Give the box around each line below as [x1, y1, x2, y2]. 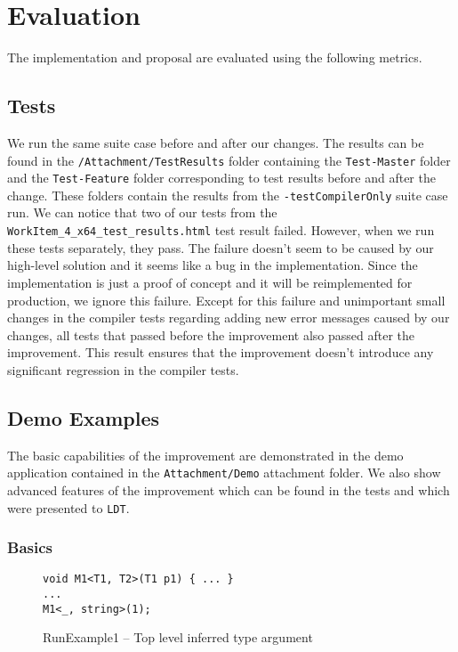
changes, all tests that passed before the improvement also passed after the [7, 325, 415, 344]
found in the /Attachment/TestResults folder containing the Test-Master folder [7, 151, 451, 169]
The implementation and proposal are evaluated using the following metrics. [7, 48, 422, 67]
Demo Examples [7, 403, 160, 431]
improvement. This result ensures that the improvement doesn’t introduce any [7, 343, 434, 362]
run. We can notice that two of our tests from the [7, 203, 277, 222]
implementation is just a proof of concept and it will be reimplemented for [7, 273, 413, 291]
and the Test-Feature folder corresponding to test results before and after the [7, 168, 436, 187]
